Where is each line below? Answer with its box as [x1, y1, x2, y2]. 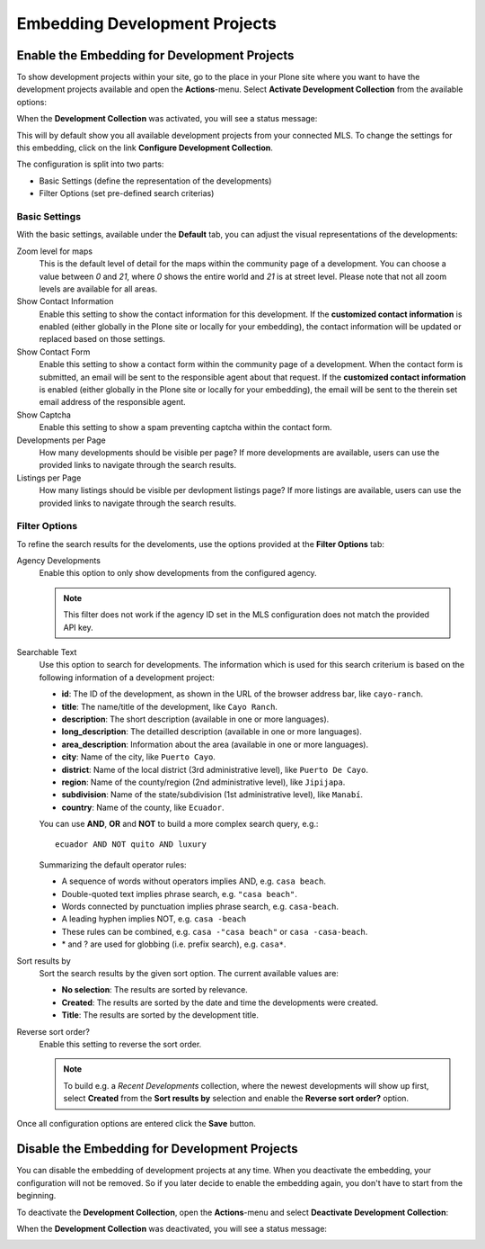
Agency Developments [16, 555, 101, 566]
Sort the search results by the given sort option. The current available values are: [39, 968, 339, 978]
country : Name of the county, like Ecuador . [61, 802, 225, 813]
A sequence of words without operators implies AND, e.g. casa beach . [61, 876, 327, 886]
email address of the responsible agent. [39, 397, 186, 408]
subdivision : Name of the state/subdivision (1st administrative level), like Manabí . [61, 789, 364, 800]
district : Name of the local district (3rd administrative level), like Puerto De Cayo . [61, 764, 368, 775]
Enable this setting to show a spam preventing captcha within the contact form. [39, 422, 332, 433]
